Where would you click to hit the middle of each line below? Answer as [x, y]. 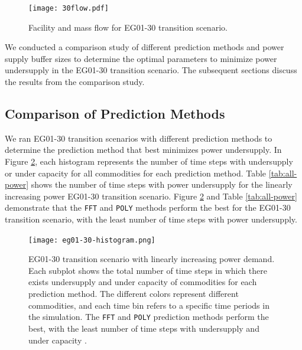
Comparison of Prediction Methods [115, 114]
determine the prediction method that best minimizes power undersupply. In [143, 150]
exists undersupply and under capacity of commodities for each [143, 282]
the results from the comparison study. [75, 82]
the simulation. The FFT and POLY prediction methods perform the [149, 317]
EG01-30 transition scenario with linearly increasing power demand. [152, 259]
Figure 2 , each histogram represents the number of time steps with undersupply [149, 161]
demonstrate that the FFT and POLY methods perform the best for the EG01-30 [148, 207]
